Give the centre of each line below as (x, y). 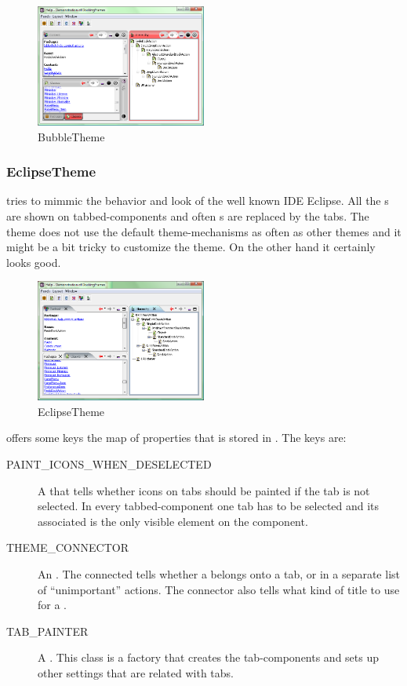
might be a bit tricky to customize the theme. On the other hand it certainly (191, 247)
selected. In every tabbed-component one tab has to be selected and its (209, 506)
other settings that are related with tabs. (136, 672)
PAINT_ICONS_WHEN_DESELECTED (109, 464)
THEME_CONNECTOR (67, 547)
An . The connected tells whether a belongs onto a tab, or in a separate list (219, 573)
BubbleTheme (71, 136)
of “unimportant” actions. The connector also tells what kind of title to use (219, 589)
